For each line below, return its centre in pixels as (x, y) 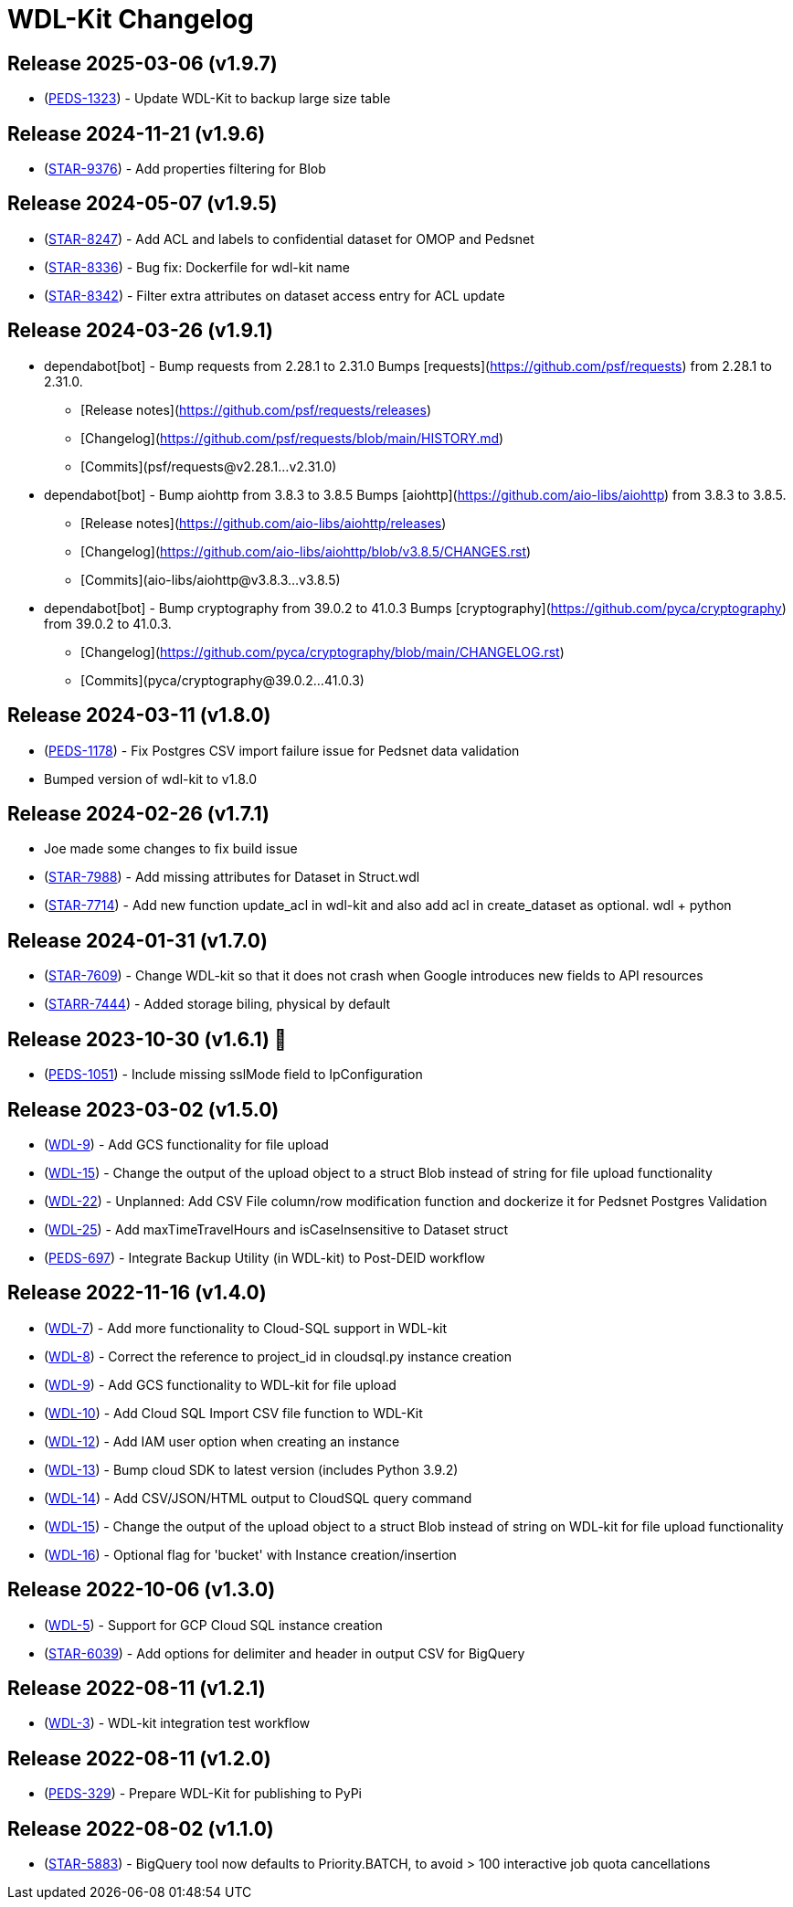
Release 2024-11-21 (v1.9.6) (137, 133)
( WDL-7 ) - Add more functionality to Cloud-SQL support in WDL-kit (246, 1328)
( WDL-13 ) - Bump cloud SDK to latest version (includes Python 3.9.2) (251, 1469)
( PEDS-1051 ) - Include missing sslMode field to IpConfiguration (233, 1075)
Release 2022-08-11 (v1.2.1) (137, 1689)
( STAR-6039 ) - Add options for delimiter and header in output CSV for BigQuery (285, 1653)
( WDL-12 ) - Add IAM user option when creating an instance (222, 1441)
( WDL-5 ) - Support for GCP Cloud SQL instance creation (213, 1625)
